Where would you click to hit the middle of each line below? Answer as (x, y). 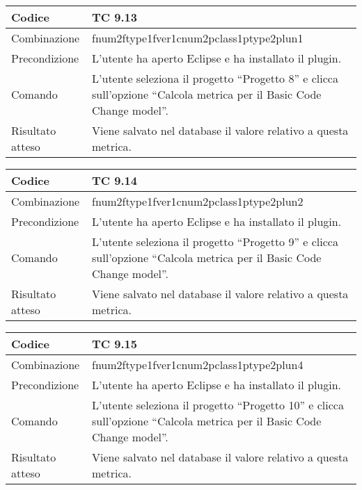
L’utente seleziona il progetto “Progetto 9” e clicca (215, 242)
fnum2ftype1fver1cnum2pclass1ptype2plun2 (198, 201)
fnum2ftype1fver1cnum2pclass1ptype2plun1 (198, 38)
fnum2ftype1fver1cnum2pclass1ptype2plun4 (198, 365)
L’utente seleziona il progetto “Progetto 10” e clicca (218, 405)
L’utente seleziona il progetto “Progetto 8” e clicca (215, 78)
